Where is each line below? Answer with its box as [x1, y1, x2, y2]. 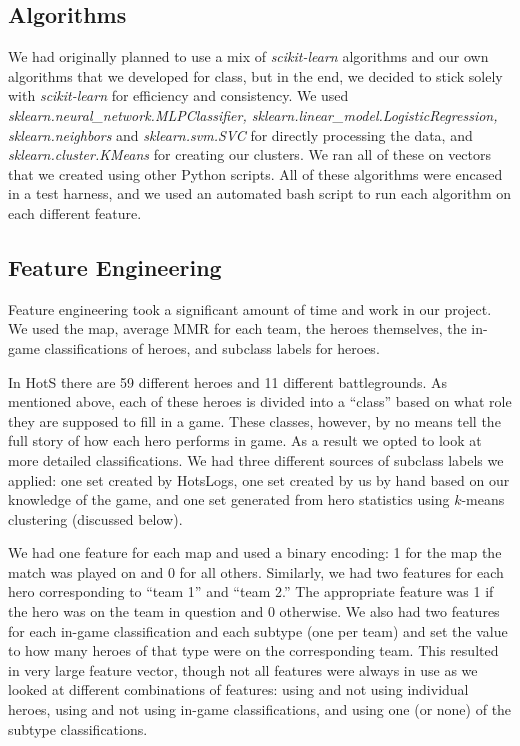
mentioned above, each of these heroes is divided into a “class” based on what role [8, 391, 512, 412]
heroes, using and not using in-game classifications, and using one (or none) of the [8, 699, 512, 720]
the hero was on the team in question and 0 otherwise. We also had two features [8, 601, 500, 622]
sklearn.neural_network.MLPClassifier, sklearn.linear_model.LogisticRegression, [8, 104, 498, 125]
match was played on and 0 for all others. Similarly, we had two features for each [8, 561, 504, 582]
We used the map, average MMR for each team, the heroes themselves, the [8, 318, 467, 339]
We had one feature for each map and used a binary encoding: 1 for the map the [8, 542, 502, 563]
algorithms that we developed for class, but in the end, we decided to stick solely [8, 65, 503, 86]
